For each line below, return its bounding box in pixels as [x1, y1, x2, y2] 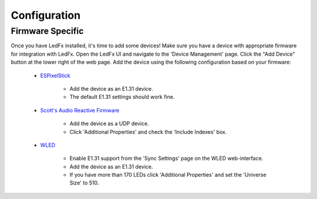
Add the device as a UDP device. [69, 120, 149, 127]
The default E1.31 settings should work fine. [69, 94, 175, 101]
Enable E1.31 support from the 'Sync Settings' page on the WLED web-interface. [69, 155, 264, 162]
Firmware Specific [11, 26, 84, 36]
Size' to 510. [69, 179, 99, 187]
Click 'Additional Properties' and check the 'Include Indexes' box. [69, 128, 227, 135]
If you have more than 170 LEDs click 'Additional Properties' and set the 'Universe [69, 171, 267, 179]
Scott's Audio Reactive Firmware [40, 107, 120, 114]
